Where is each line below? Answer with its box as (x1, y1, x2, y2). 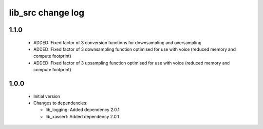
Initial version (33, 93, 60, 99)
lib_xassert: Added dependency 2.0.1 (45, 113, 119, 119)
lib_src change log (9, 7, 85, 18)
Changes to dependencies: (33, 100, 88, 106)
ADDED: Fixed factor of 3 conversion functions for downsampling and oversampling (33, 39, 202, 46)
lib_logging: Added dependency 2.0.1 (45, 107, 120, 113)
